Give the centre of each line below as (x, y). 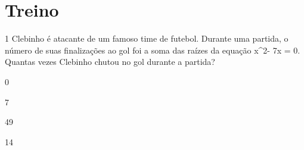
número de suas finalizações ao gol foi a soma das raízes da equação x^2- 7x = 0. (153, 50)
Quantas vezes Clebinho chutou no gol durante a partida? (110, 62)
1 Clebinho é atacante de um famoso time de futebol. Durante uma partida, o (147, 38)
